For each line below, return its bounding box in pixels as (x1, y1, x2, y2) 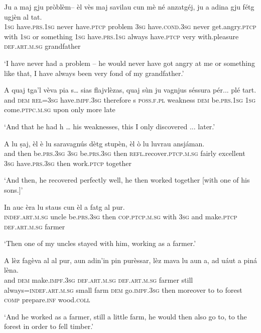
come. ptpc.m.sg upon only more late (4, 104, 115, 115)
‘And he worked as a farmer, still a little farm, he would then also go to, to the (4, 311, 247, 321)
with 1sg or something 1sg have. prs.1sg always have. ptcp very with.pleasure (4, 31, 239, 41)
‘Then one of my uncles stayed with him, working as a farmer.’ (4, 238, 196, 248)
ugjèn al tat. (4, 11, 42, 22)
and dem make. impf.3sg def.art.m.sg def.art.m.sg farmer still (4, 275, 193, 285)
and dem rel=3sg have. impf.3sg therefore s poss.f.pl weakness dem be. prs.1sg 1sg (4, 94, 256, 105)
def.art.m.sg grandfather (4, 41, 81, 51)
